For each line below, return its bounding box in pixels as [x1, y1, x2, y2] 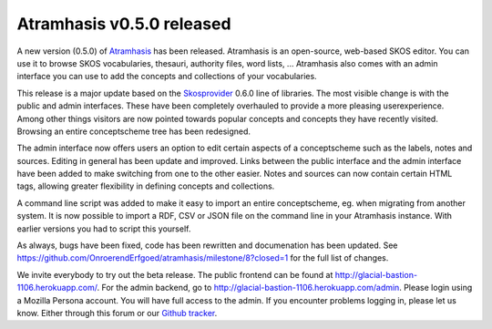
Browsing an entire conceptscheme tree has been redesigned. [16, 126, 251, 137]
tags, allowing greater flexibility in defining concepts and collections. [16, 180, 275, 191]
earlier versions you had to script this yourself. [16, 223, 191, 234]
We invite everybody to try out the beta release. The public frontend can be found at [16, 269, 333, 280]
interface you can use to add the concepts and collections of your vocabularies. [16, 71, 318, 82]
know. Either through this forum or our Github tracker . [16, 307, 218, 318]
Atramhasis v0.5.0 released [16, 14, 231, 34]
